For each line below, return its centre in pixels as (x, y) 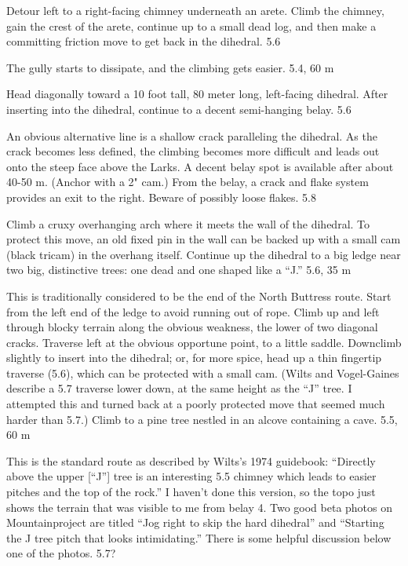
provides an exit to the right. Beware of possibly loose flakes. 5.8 (162, 197)
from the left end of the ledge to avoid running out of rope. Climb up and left (193, 311)
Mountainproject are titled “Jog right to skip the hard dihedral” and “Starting (195, 522)
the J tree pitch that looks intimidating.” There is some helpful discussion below (199, 537)
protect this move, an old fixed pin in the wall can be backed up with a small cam (204, 239)
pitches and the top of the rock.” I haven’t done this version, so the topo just (191, 492)
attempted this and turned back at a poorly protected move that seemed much (196, 404)
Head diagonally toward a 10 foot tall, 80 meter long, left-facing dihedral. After (197, 94)
